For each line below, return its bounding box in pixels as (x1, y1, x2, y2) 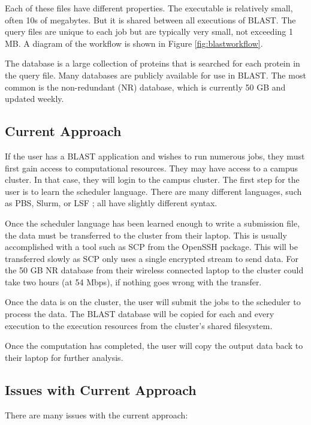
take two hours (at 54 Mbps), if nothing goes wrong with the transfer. (5, 275, 262, 288)
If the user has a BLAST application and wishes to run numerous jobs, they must (5, 149, 305, 162)
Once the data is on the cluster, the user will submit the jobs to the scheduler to (5, 296, 301, 308)
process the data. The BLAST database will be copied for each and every (5, 308, 274, 320)
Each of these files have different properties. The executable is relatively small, (5, 2, 293, 14)
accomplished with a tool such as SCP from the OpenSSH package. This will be (5, 240, 298, 253)
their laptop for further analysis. (5, 351, 123, 363)
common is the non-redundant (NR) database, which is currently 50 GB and (5, 80, 286, 93)
